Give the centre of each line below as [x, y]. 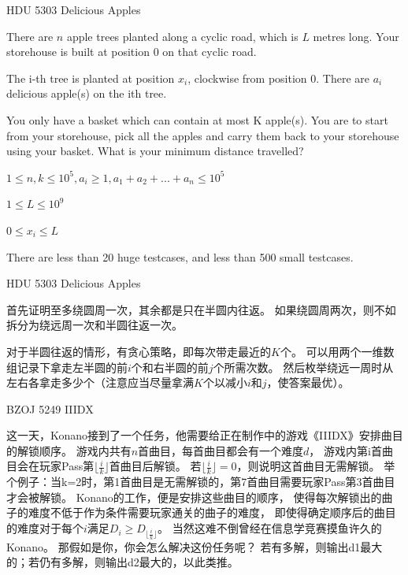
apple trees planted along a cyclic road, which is [182, 36]
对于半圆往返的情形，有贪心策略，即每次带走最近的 [139, 351]
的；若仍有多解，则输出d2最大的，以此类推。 [122, 562]
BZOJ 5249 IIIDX [50, 408]
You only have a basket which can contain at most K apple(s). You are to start [197, 119]
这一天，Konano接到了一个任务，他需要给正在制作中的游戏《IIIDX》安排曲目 [205, 435]
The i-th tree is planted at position [91, 78]
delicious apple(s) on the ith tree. [87, 93]
